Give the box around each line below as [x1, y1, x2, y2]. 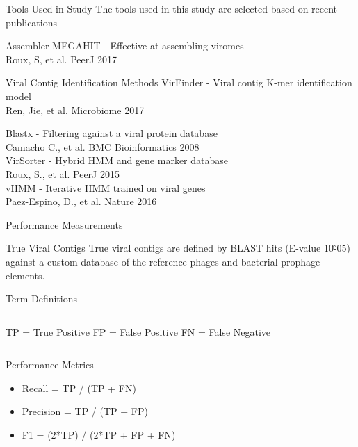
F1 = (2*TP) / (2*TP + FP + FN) [22, 428, 176, 442]
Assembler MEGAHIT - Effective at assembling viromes [6, 38, 244, 53]
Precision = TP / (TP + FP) [22, 404, 148, 418]
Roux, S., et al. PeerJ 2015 [6, 166, 120, 181]
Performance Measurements [6, 217, 123, 231]
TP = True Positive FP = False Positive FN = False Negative [6, 324, 271, 339]
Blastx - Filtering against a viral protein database [6, 126, 218, 140]
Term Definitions [6, 291, 77, 306]
